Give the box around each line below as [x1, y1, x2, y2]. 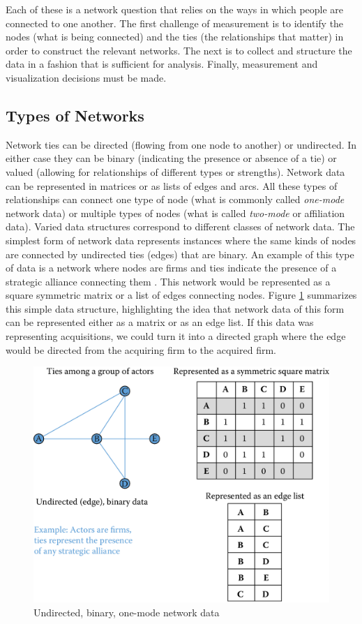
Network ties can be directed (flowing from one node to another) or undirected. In [6, 137, 357, 151]
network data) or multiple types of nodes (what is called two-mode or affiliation [6, 205, 345, 220]
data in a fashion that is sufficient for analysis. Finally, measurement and [6, 57, 318, 71]
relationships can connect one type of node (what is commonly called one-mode [6, 192, 345, 207]
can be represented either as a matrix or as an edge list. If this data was [6, 315, 314, 329]
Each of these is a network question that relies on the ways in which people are [6, 2, 344, 16]
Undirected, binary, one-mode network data [33, 604, 220, 619]
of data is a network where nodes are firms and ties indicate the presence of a [6, 260, 337, 275]
